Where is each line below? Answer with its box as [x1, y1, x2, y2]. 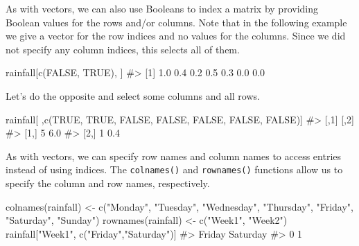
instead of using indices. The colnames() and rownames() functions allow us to [6, 162, 343, 177]
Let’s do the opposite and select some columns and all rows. [6, 88, 260, 103]
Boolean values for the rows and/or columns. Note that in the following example [6, 15, 347, 29]
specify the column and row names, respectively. [6, 176, 210, 190]
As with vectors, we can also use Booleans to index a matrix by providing [6, 1, 318, 15]
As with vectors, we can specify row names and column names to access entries [6, 148, 342, 163]
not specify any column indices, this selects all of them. [6, 42, 240, 56]
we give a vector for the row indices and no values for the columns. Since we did [6, 28, 346, 43]
